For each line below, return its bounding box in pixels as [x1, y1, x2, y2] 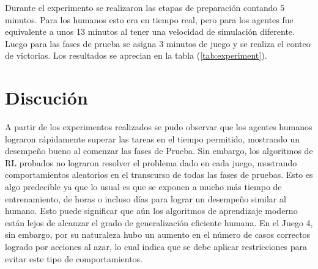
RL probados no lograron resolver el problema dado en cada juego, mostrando [5, 156, 297, 169]
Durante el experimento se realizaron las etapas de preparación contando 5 [5, 1, 285, 13]
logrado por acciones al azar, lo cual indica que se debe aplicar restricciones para [5, 240, 308, 253]
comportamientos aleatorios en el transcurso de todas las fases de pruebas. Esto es [5, 168, 313, 181]
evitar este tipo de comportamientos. [5, 252, 142, 265]
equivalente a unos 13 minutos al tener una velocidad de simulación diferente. [5, 25, 295, 38]
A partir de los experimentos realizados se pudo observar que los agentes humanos [5, 120, 312, 133]
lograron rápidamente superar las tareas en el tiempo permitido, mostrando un [5, 132, 300, 145]
